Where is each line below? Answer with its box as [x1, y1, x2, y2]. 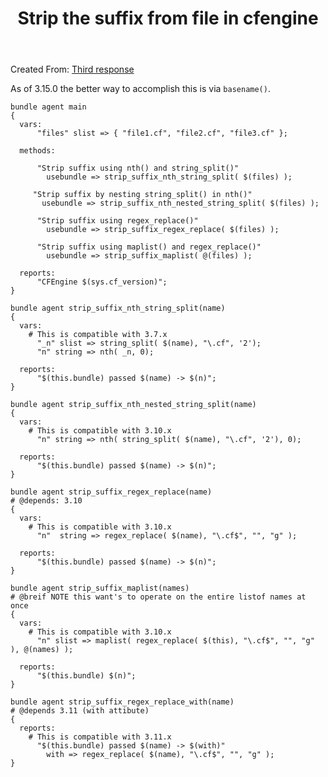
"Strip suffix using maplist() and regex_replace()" [36, 242, 262, 252]
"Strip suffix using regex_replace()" [36, 216, 199, 226]
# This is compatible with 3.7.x [28, 330, 168, 340]
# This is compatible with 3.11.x [28, 732, 172, 742]
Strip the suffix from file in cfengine [17, 7, 319, 30]
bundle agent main [10, 102, 87, 112]
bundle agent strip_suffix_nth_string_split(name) [10, 303, 226, 314]
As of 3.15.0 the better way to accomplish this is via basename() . [10, 83, 271, 95]
